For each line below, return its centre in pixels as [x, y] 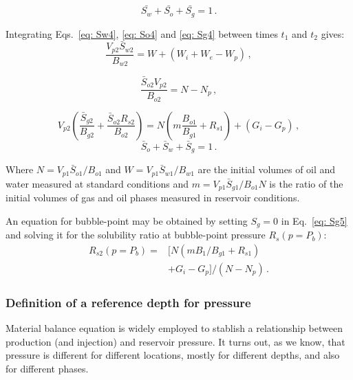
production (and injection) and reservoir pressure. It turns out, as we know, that [175, 341]
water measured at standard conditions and [97, 183]
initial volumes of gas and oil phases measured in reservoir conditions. [153, 198]
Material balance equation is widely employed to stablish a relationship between [174, 328]
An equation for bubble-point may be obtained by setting [127, 220]
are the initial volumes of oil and [267, 169]
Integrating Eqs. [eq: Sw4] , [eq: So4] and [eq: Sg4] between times [142, 33]
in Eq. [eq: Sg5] [314, 220]
